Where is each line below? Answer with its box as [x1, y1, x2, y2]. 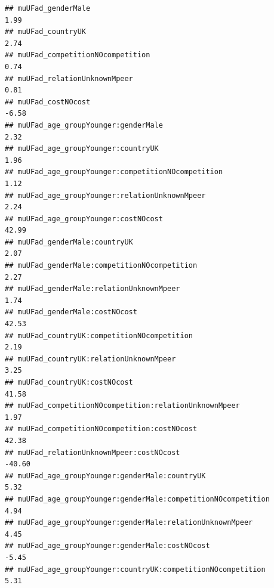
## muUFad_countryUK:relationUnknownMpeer [5, 354, 176, 363]
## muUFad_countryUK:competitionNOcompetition [5, 331, 193, 340]
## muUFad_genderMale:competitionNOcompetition [5, 261, 198, 270]
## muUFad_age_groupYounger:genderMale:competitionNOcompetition [5, 494, 270, 503]
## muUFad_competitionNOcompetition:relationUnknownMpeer [5, 401, 240, 410]
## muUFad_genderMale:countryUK [5, 237, 133, 246]
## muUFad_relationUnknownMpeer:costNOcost [5, 448, 180, 457]
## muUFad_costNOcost [5, 97, 91, 106]
